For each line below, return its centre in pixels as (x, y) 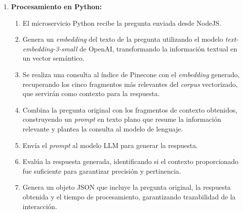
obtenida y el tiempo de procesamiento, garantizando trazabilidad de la (129, 196)
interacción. (40, 206)
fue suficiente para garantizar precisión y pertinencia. (102, 171)
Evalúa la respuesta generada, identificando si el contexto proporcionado (131, 161)
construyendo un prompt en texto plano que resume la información (122, 119)
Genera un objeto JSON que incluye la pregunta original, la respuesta (127, 187)
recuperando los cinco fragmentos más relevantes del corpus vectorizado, (130, 84)
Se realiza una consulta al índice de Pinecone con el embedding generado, (131, 74)
